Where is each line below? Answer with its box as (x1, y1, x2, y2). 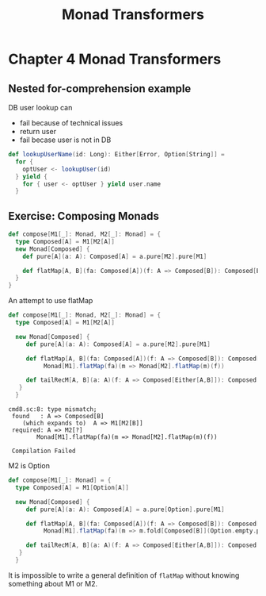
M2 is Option (8, 461, 50, 471)
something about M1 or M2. (8, 579, 97, 588)
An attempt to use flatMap (8, 296, 93, 306)
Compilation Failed (11, 447, 77, 456)
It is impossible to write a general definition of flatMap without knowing (8, 570, 240, 580)
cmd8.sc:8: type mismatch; (8, 406, 97, 413)
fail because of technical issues (19, 118, 123, 128)
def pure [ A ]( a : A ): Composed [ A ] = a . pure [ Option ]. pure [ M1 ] (25, 506, 225, 513)
